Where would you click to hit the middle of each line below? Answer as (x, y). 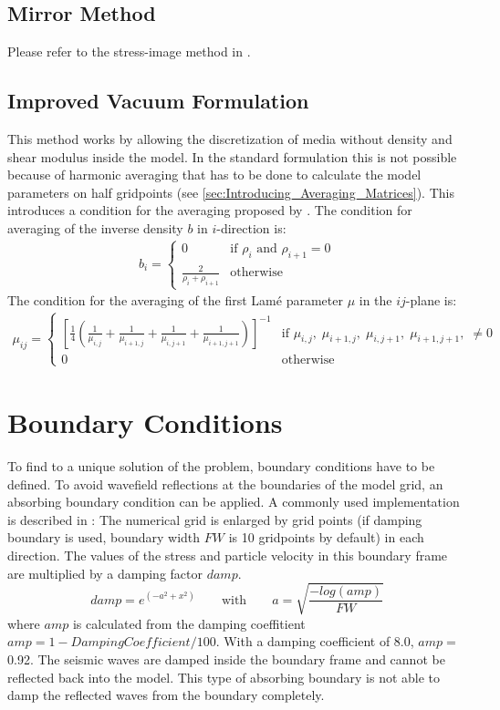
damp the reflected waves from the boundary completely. (166, 695)
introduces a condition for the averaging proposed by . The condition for (210, 210)
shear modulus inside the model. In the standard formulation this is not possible (232, 156)
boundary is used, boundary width (104, 537)
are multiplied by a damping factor (105, 573)
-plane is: (431, 300)
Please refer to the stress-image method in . (129, 51)
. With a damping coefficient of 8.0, (315, 641)
